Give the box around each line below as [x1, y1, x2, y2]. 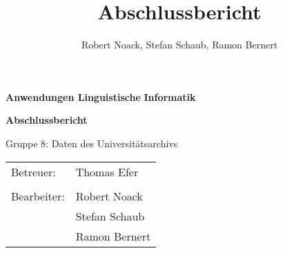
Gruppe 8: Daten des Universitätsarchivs [6, 135, 178, 150]
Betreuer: [11, 163, 56, 180]
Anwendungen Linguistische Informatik [6, 89, 196, 104]
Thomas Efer [75, 163, 139, 180]
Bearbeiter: [11, 187, 65, 204]
